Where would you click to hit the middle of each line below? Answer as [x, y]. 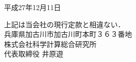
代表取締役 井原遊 [34, 54]
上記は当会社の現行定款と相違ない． [64, 24]
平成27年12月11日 [32, 7]
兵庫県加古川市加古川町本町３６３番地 [68, 34]
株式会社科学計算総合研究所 [50, 44]
